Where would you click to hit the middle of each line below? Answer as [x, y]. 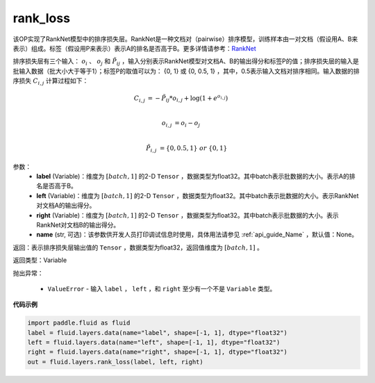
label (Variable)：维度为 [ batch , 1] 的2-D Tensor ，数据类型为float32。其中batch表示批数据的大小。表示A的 [193, 176]
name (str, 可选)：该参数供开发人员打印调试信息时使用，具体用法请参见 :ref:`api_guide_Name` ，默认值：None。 [197, 235]
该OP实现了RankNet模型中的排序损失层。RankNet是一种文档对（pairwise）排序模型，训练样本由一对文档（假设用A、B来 [185, 39]
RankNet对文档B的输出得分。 [78, 225]
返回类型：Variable [40, 260]
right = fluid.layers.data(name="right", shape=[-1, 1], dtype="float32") [158, 352]
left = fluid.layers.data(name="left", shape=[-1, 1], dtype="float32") [154, 343]
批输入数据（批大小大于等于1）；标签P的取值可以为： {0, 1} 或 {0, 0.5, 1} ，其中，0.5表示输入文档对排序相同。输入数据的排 [186, 71]
